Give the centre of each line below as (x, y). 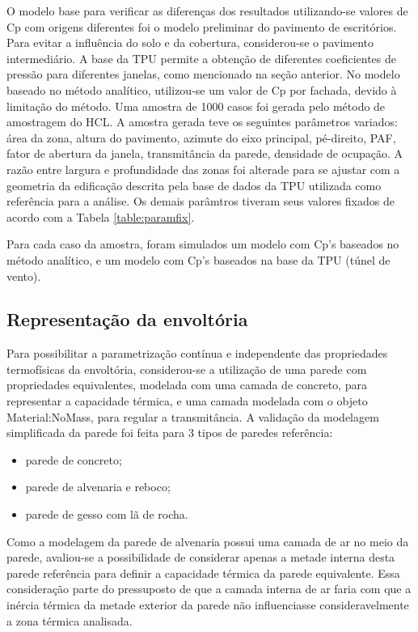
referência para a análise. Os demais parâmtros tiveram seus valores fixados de (201, 201)
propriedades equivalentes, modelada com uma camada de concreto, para (187, 385)
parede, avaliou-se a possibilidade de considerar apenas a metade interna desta (201, 557)
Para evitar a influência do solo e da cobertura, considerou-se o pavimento (190, 42)
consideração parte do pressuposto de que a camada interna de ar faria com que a (209, 589)
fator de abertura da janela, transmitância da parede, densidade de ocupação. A (205, 153)
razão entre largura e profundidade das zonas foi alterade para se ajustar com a (203, 169)
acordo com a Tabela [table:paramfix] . (101, 216)
